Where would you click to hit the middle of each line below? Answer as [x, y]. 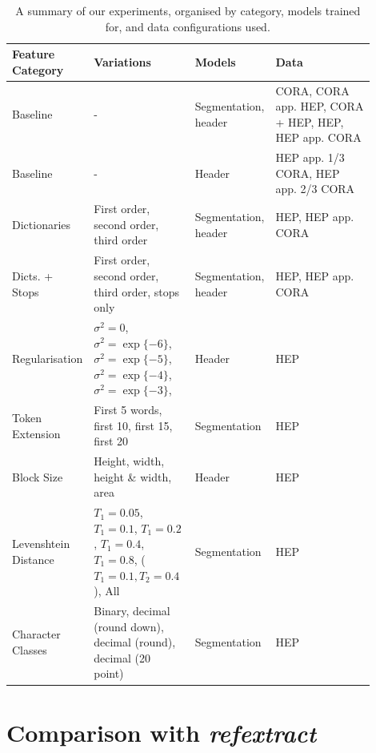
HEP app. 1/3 [310, 157]
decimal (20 [122, 657]
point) [109, 673]
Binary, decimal [132, 611]
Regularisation [48, 358]
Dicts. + [33, 275]
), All [107, 591]
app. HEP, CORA [320, 106]
